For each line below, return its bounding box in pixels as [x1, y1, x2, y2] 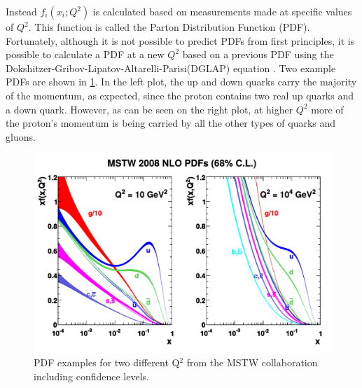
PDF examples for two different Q [34, 355, 180, 370]
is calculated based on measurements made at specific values [92, 4, 352, 18]
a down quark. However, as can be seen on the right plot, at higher [6, 102, 293, 116]
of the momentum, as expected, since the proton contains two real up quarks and [6, 88, 354, 102]
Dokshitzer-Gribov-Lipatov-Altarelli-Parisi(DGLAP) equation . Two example [6, 60, 336, 75]
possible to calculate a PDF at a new [6, 47, 165, 62]
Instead [6, 4, 37, 18]
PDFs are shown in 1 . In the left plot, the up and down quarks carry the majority [6, 74, 357, 89]
